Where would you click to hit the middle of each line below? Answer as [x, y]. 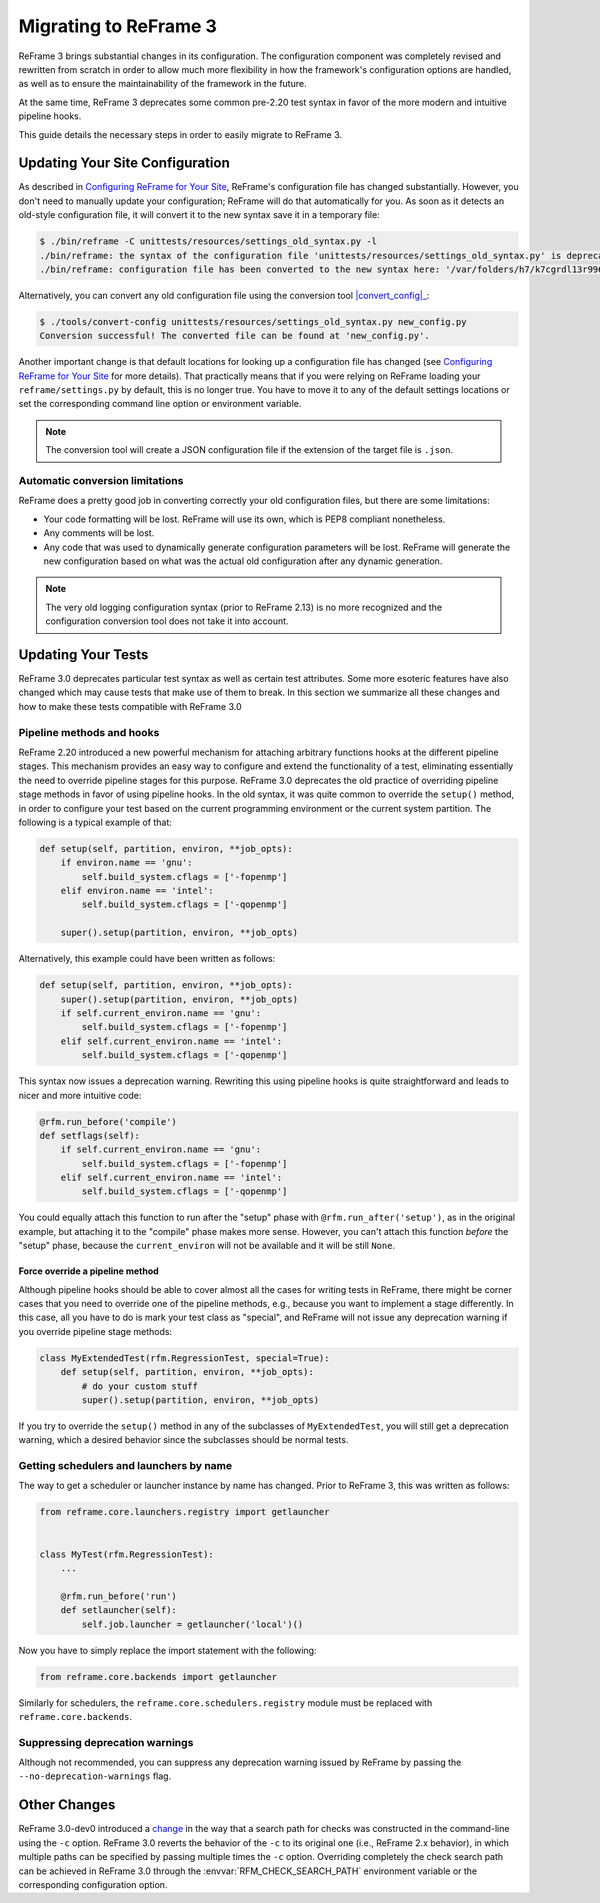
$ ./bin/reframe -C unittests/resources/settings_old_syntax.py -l [208, 241]
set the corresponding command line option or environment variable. [160, 404]
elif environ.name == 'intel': [137, 891]
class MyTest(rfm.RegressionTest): [126, 1554]
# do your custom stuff [140, 1386]
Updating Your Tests [83, 654]
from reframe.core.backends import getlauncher [158, 1676]
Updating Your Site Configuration [124, 163]
